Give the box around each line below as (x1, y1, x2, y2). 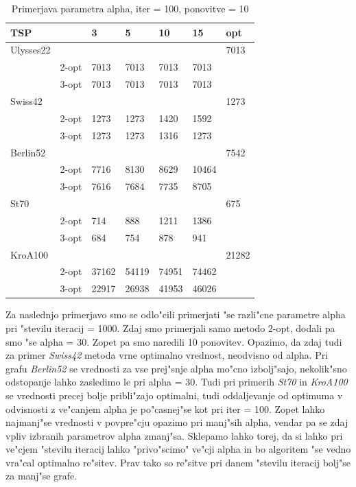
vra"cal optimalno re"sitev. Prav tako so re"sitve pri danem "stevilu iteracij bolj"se (5, 455, 351, 469)
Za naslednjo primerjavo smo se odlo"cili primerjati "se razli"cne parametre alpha (5, 307, 346, 322)
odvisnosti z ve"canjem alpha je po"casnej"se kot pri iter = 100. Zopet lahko (5, 401, 325, 416)
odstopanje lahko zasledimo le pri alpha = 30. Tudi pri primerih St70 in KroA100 (5, 375, 348, 389)
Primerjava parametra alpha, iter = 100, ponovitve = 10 (11, 1, 249, 15)
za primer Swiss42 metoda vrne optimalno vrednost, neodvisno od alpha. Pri (5, 348, 329, 362)
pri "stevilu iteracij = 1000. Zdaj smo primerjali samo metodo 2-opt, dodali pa (5, 320, 335, 335)
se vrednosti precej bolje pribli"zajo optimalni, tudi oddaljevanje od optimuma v (5, 388, 343, 402)
